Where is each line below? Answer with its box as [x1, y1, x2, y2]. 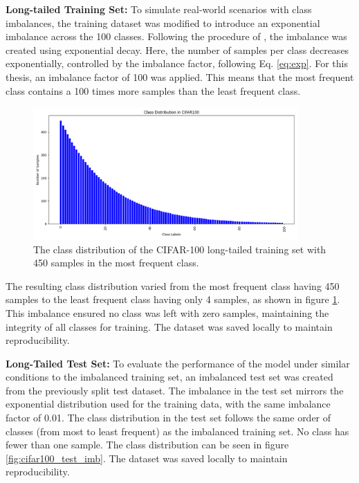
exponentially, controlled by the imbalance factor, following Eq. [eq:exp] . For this [6, 56, 348, 71]
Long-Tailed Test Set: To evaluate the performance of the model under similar [6, 356, 350, 370]
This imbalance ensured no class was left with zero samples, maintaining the [6, 305, 329, 320]
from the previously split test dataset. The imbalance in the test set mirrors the [6, 383, 344, 397]
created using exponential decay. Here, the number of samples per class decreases [6, 42, 349, 57]
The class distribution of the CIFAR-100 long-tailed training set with [33, 241, 326, 256]
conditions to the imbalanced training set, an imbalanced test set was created [6, 370, 333, 384]
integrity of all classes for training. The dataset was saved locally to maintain [6, 319, 333, 334]
